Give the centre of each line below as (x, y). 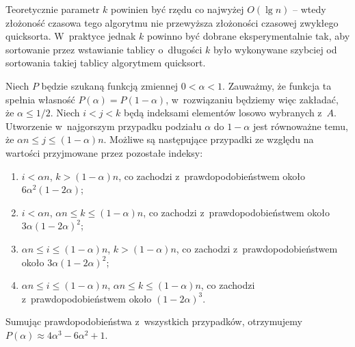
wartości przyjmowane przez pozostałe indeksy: (104, 152)
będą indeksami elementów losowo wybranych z (223, 113)
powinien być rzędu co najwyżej (177, 9)
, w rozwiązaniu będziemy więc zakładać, (252, 99)
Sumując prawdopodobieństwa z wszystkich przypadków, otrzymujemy (154, 321)
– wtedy (310, 9)
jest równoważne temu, (300, 126)
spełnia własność (40, 99)
